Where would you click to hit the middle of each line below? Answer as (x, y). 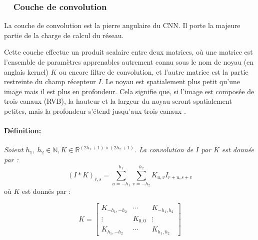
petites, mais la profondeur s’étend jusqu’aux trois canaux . (95, 110)
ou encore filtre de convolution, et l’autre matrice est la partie (154, 71)
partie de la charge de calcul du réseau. (64, 35)
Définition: (23, 131)
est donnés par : (46, 191)
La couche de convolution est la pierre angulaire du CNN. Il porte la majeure (122, 25)
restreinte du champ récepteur (50, 81)
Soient (14, 150)
